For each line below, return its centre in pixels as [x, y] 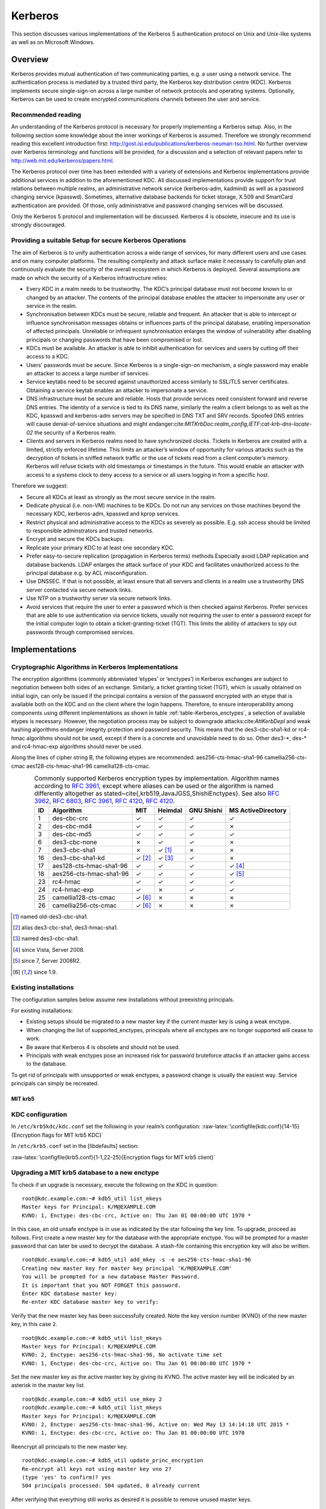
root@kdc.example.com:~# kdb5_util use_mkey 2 [92, 1399]
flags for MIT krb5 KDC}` [73, 1135]
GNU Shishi [206, 810]
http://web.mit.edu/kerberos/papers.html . [63, 161]
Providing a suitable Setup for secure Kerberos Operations [99, 240]
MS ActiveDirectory [258, 810]
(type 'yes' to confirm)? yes [67, 1477]
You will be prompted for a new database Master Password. [111, 1277]
